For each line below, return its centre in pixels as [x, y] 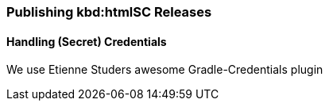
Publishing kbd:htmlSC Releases [109, 12]
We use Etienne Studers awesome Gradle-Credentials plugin [165, 70]
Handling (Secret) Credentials [87, 41]
